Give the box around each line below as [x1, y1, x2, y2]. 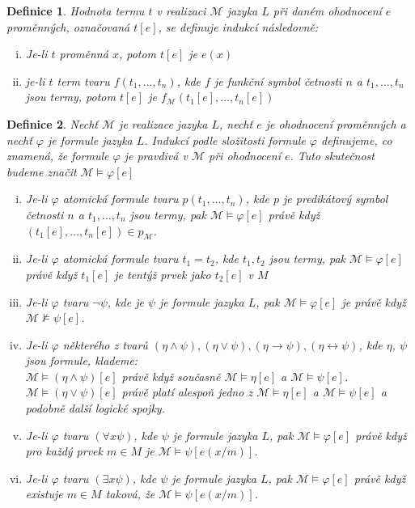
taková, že [105, 485, 155, 502]
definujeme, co [321, 131, 392, 148]
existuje [25, 485, 63, 502]
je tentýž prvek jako [114, 265, 211, 282]
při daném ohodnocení [273, 2, 382, 19]
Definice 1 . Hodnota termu [6, 2, 145, 19]
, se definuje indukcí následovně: [158, 18, 319, 35]
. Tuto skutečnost [290, 147, 375, 164]
